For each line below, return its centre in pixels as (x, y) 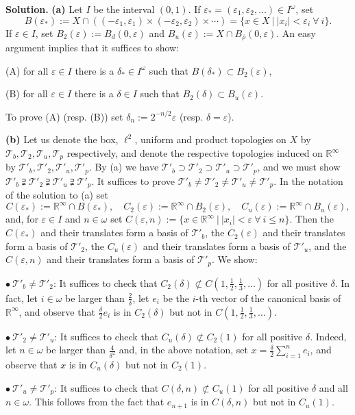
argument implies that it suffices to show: (93, 48)
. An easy (296, 33)
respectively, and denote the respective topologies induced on (195, 153)
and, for (22, 219)
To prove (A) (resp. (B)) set (64, 116)
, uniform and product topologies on (210, 139)
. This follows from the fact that (97, 402)
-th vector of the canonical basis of (268, 298)
